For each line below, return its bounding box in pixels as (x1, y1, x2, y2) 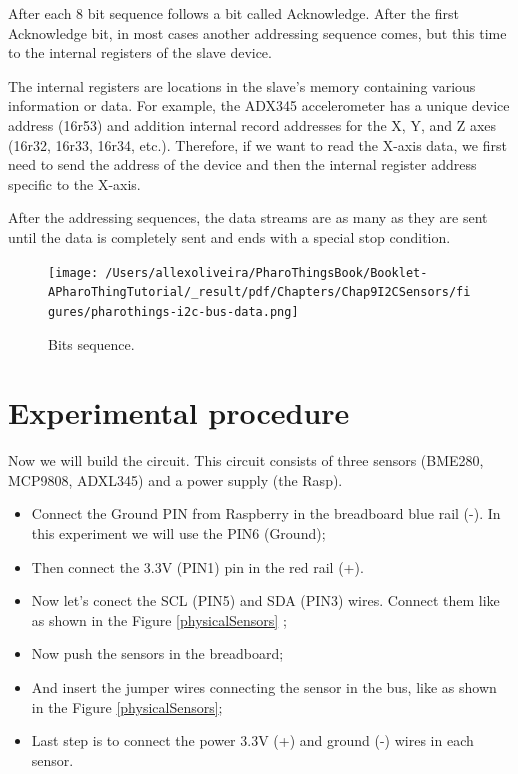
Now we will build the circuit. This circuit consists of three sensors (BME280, (8, 450, 484, 471)
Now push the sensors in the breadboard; (31, 643, 284, 664)
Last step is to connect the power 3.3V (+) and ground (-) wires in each (31, 730, 474, 751)
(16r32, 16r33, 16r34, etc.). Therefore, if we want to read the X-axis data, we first (8, 134, 507, 155)
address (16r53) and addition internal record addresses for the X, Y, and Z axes (8, 114, 497, 135)
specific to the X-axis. (8, 173, 141, 194)
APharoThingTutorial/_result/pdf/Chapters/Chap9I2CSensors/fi (48, 285, 471, 300)
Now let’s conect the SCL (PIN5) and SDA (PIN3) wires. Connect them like (31, 590, 500, 611)
